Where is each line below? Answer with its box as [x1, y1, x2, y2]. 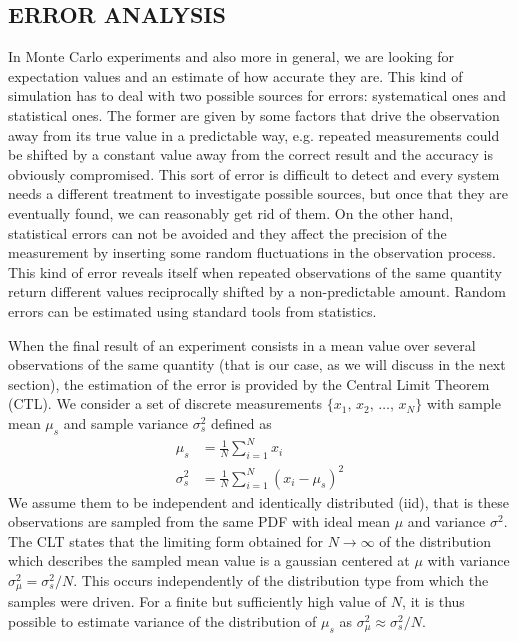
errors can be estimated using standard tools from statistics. [8, 300, 377, 321]
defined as [211, 412, 272, 433]
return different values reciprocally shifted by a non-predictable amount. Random [8, 281, 507, 302]
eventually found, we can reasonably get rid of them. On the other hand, [8, 202, 454, 223]
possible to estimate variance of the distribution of [8, 610, 317, 631]
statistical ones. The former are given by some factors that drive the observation [8, 104, 500, 125]
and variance [407, 511, 486, 532]
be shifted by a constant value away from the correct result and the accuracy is [8, 144, 494, 165]
